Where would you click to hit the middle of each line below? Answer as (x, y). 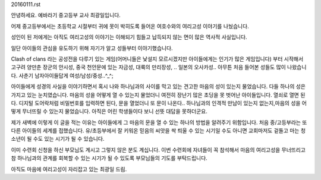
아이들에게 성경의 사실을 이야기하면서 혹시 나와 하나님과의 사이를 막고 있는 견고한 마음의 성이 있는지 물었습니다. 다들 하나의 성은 (158, 87)
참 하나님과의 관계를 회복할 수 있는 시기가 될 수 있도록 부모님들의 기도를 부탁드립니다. (109, 158)
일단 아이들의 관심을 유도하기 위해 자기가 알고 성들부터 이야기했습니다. (92, 48)
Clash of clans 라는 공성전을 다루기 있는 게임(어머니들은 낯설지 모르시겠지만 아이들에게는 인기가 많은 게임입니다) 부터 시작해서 (157, 59)
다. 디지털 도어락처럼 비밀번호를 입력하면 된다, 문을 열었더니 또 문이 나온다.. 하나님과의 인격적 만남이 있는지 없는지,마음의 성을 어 (159, 103)
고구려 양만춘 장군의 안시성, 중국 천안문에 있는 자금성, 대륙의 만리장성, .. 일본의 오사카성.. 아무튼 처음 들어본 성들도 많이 (149, 67)
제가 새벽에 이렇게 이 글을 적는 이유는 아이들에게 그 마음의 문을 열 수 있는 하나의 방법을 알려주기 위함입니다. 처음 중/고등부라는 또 (159, 122)
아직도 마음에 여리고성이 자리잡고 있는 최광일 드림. (69, 169)
